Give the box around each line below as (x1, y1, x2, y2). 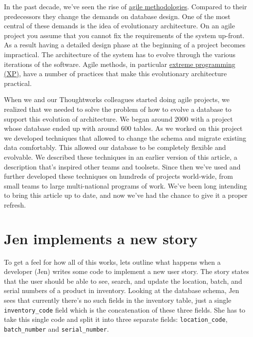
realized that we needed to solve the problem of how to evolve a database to (4, 104, 232, 114)
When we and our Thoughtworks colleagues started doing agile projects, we (4, 94, 230, 105)
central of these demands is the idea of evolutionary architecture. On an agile (4, 21, 235, 31)
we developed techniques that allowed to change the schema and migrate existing (4, 132, 247, 143)
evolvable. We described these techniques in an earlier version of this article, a (4, 151, 237, 162)
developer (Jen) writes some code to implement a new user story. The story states (4, 266, 249, 276)
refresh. (4, 199, 26, 210)
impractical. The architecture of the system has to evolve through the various (4, 49, 236, 59)
